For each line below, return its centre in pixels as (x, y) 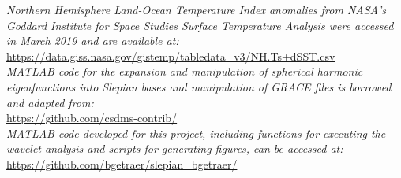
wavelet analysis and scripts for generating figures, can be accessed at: (175, 148)
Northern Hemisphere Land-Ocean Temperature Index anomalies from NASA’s (196, 9)
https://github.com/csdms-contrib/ (92, 118)
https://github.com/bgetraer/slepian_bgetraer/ (122, 163)
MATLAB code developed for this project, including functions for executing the (196, 133)
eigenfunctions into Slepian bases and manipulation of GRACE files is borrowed (199, 86)
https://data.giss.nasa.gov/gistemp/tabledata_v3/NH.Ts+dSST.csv (171, 56)
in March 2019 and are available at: (93, 41)
